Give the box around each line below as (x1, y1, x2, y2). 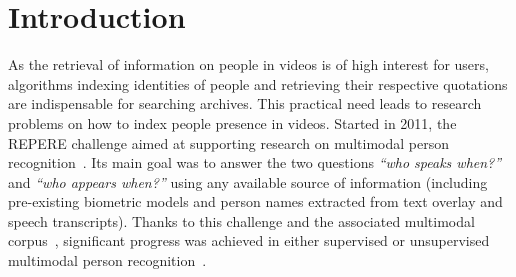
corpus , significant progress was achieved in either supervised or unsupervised (8, 230, 490, 251)
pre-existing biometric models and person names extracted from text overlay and (8, 191, 503, 212)
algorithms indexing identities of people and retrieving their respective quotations (8, 73, 508, 94)
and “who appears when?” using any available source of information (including (8, 171, 488, 192)
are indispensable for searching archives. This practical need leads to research (8, 93, 482, 114)
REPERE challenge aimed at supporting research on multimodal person (8, 132, 450, 153)
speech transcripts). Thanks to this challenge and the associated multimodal (8, 210, 475, 231)
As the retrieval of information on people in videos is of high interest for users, (8, 54, 489, 75)
